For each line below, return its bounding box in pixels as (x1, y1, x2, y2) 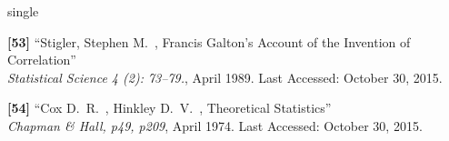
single (7, 2, 39, 20)
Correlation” (7, 50, 76, 69)
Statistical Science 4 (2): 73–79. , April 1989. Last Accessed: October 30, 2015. (7, 67, 443, 86)
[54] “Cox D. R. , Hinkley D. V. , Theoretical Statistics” (7, 98, 332, 117)
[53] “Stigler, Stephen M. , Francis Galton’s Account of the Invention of (7, 32, 411, 51)
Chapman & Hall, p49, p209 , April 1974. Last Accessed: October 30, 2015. (7, 116, 423, 135)
